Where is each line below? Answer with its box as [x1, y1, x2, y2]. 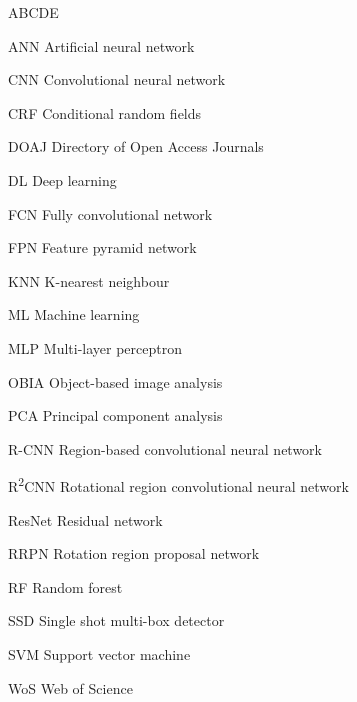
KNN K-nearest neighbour [8, 270, 170, 291]
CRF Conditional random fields [8, 102, 202, 123]
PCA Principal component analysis [8, 405, 223, 426]
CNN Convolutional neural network [8, 69, 226, 90]
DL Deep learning [8, 169, 117, 190]
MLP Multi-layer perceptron [8, 337, 182, 358]
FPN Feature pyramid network [8, 237, 197, 258]
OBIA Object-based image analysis [8, 371, 223, 392]
